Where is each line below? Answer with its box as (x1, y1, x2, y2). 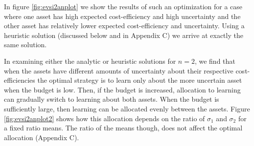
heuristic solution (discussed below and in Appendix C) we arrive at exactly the (4, 30, 243, 40)
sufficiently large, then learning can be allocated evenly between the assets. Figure (4, 103, 250, 113)
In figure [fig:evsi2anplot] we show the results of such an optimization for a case (4, 1, 243, 11)
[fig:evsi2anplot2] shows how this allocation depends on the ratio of (4, 113, 205, 123)
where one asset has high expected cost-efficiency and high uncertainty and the (4, 11, 241, 21)
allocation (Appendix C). (4, 132, 79, 142)
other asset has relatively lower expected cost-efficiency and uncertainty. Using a (4, 20, 245, 31)
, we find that (194, 55, 235, 66)
